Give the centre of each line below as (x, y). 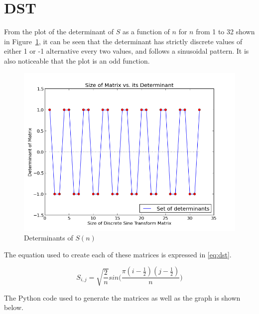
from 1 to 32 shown (225, 32)
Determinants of (49, 238)
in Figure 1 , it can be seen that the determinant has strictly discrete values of (123, 41)
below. (14, 307)
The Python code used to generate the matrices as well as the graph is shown (122, 297)
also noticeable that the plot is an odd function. (77, 60)
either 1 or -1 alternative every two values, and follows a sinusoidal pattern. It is (127, 51)
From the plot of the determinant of (59, 32)
